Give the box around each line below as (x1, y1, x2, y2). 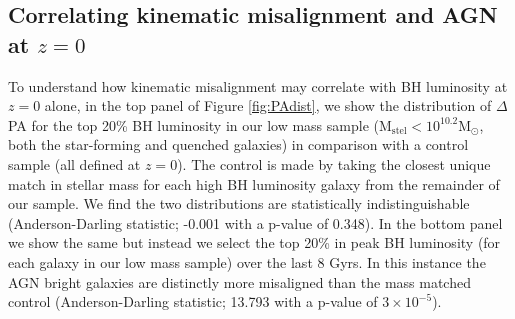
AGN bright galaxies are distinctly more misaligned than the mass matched (8, 271, 471, 292)
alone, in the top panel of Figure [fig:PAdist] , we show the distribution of (44, 95, 492, 116)
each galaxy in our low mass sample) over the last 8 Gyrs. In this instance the (8, 251, 486, 272)
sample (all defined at (8, 153, 141, 174)
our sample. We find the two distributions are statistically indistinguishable (8, 193, 470, 214)
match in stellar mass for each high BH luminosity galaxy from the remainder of (8, 173, 500, 194)
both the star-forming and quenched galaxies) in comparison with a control (8, 134, 469, 155)
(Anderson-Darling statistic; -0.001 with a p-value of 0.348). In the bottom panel (8, 212, 503, 233)
